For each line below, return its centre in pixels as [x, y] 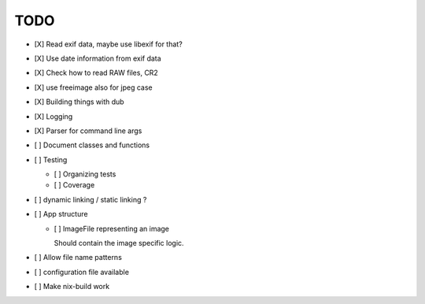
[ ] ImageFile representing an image [111, 228]
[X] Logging [54, 116]
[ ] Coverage [74, 185]
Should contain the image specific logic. [119, 243]
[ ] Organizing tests [85, 174]
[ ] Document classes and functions [92, 145]
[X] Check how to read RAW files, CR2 [96, 73]
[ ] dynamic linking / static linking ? [91, 199]
